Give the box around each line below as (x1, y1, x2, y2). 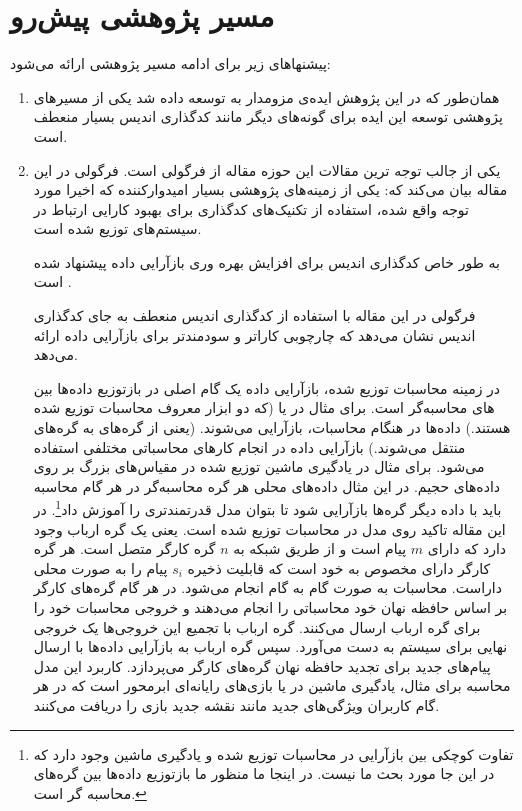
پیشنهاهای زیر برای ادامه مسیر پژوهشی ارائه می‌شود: (10, 53, 331, 74)
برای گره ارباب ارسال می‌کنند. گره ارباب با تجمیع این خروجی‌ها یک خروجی (33, 616, 481, 637)
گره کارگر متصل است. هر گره (33, 538, 216, 559)
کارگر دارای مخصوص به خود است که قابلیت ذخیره (187, 557, 491, 578)
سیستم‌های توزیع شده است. (33, 218, 202, 239)
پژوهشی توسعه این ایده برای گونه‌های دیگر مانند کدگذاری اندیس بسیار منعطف (33, 106, 503, 127)
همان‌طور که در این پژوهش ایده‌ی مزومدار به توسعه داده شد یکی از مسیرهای (33, 86, 500, 107)
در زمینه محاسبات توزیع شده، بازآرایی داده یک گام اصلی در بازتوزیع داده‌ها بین (33, 377, 501, 398)
